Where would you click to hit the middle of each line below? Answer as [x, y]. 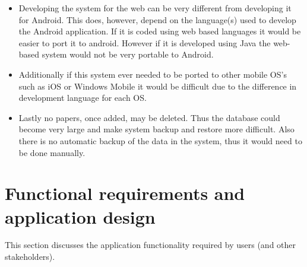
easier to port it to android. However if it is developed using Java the [145, 42]
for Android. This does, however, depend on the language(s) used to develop [157, 19]
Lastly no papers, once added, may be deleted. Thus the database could [149, 117]
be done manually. [52, 152]
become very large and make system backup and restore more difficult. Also [156, 129]
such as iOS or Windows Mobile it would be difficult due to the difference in [158, 86]
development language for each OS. [83, 98]
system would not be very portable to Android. [128, 54]
